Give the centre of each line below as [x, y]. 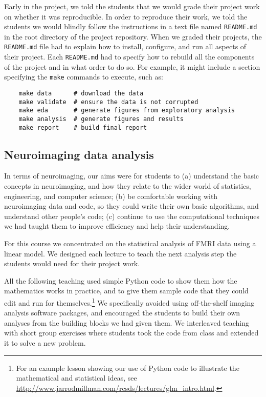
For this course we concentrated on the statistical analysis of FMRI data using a [130, 243]
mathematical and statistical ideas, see [76, 378]
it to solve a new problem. [45, 343]
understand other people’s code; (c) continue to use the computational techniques [132, 216]
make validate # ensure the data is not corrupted [108, 102]
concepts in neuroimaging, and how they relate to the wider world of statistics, [128, 186]
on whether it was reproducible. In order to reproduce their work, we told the [126, 16]
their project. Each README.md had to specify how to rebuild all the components [129, 57]
